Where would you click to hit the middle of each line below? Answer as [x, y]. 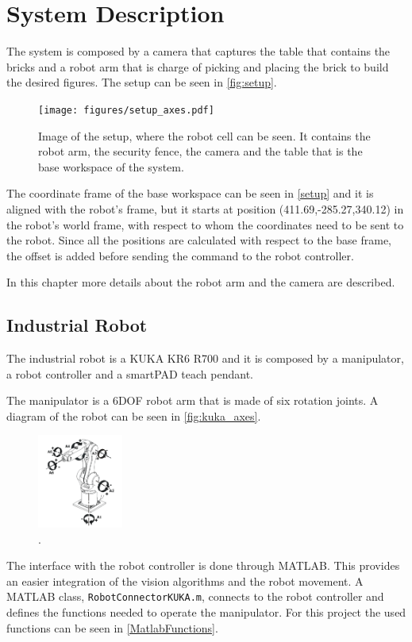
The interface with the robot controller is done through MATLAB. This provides [203, 565]
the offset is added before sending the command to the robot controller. [180, 255]
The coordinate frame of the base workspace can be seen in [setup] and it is [190, 193]
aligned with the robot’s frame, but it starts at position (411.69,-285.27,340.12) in [205, 208]
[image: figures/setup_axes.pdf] [126, 110]
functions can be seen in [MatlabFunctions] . [112, 627]
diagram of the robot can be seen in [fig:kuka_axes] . [134, 415]
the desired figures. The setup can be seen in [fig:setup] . [142, 82]
